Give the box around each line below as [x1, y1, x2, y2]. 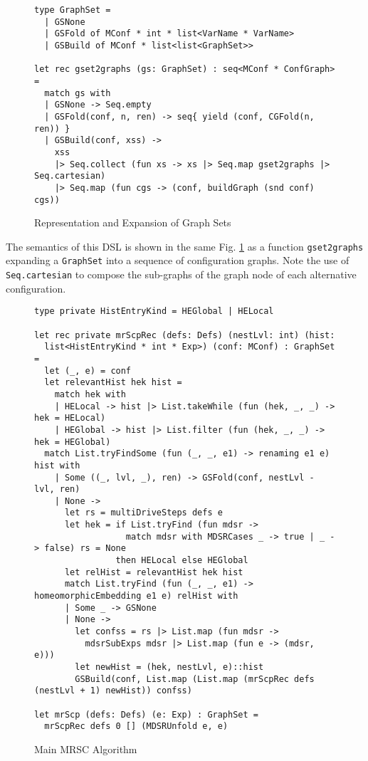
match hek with [54, 389, 126, 399]
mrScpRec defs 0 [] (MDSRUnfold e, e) [44, 721, 228, 732]
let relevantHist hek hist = [44, 377, 182, 388]
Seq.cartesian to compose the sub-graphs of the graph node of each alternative [6, 267, 357, 282]
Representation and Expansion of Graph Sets [34, 215, 231, 230]
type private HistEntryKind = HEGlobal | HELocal [34, 306, 274, 317]
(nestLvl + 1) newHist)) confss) [34, 686, 192, 696]
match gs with [44, 88, 111, 98]
